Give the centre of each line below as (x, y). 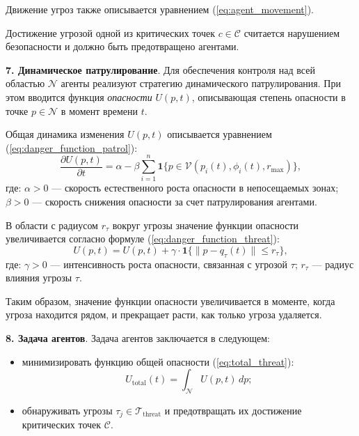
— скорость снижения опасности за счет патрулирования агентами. (175, 202)
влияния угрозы (39, 278)
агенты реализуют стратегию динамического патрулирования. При (201, 83)
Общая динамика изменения (65, 134)
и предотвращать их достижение (233, 410)
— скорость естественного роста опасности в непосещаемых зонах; (195, 188)
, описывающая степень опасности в (269, 96)
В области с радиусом (52, 225)
